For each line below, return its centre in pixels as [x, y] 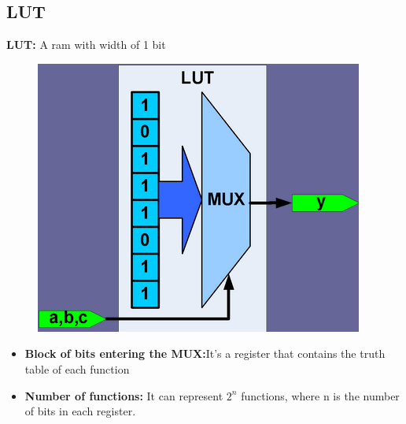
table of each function [77, 368]
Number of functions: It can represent [124, 395]
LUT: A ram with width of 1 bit [86, 45]
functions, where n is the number [320, 395]
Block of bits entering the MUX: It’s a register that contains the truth [205, 353]
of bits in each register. [80, 411]
